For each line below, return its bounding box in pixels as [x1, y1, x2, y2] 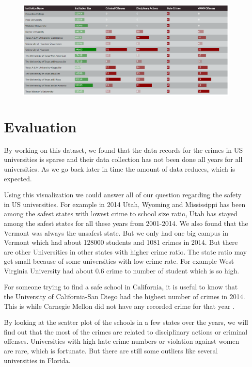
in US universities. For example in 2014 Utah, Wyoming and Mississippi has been [4, 199, 246, 209]
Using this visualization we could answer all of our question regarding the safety [4, 190, 242, 200]
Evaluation [4, 116, 77, 136]
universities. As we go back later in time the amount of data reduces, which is [4, 163, 235, 174]
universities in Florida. [4, 355, 71, 365]
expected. [4, 173, 32, 183]
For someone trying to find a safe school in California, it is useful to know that [4, 282, 238, 292]
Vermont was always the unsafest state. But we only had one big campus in [4, 227, 229, 238]
